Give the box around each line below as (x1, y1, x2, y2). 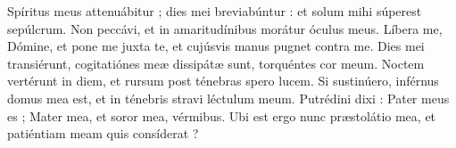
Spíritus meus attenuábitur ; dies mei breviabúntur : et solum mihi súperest (7, 2, 422, 20)
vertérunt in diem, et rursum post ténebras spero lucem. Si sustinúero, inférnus (7, 71, 439, 90)
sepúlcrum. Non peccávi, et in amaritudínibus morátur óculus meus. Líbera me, (7, 19, 443, 37)
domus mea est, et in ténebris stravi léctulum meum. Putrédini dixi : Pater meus (7, 88, 450, 107)
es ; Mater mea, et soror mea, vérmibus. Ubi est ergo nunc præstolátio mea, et (7, 106, 436, 125)
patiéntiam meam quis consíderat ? (7, 124, 199, 143)
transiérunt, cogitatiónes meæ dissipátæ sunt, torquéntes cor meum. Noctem (7, 53, 425, 72)
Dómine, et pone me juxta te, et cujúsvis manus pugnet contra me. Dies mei (7, 37, 425, 55)
